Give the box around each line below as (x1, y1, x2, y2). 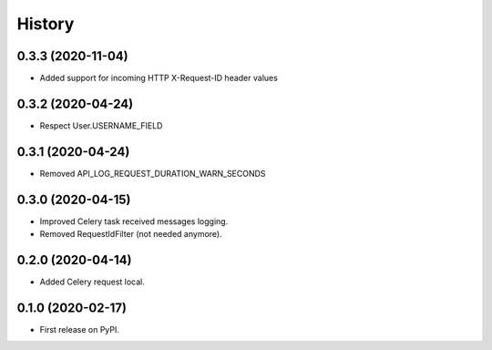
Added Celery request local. (39, 276, 146, 287)
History (16, 14, 75, 34)
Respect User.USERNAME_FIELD (39, 119, 163, 131)
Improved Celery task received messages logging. (39, 215, 229, 227)
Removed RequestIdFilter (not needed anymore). (39, 229, 222, 240)
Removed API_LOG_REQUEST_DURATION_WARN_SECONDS (39, 168, 266, 179)
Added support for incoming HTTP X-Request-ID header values (39, 73, 278, 84)
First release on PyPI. (39, 324, 120, 335)
